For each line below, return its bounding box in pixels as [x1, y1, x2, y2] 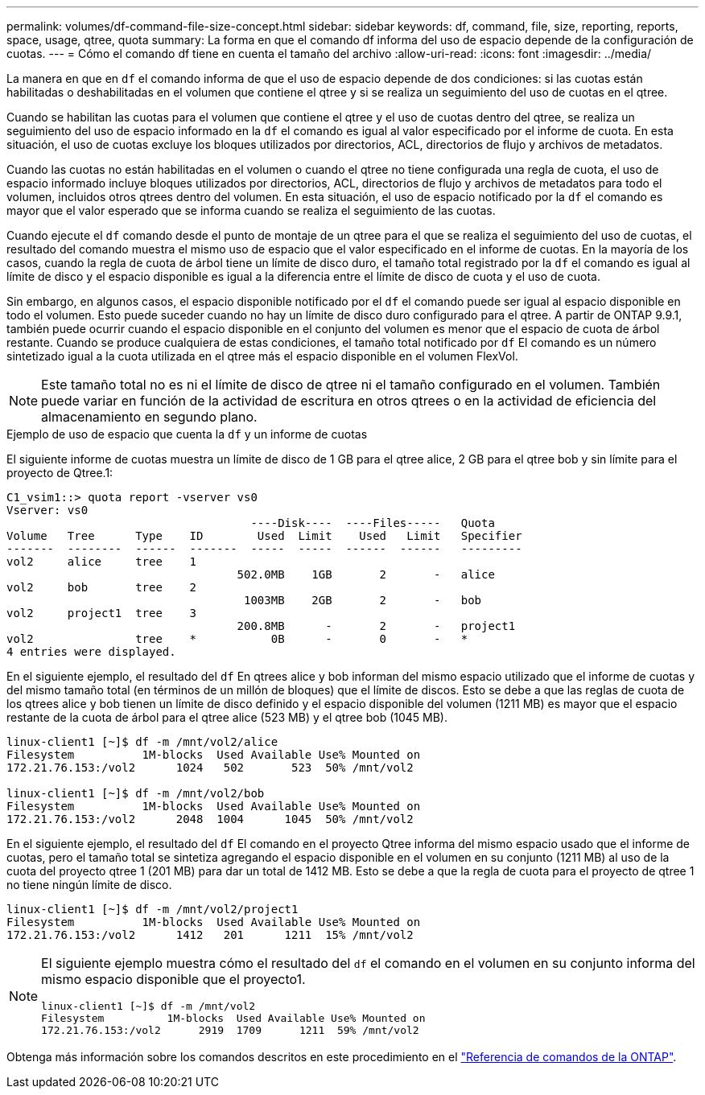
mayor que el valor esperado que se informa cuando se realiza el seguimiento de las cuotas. [6, 204, 496, 217]
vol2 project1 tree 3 [6, 607, 197, 620]
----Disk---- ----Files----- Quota [250, 517, 495, 529]
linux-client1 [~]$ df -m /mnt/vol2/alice [6, 735, 278, 748]
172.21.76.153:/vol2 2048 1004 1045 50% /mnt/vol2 [6, 813, 414, 825]
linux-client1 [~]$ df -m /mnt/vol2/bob [6, 787, 265, 800]
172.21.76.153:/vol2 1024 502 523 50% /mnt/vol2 [6, 761, 414, 774]
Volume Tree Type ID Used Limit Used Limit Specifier [6, 529, 522, 542]
